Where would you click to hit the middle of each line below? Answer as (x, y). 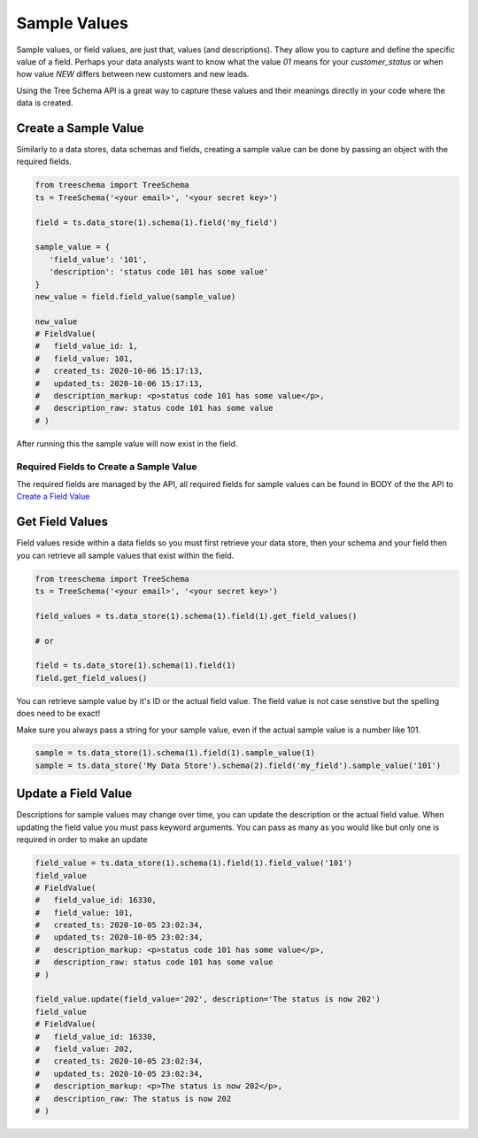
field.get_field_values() (91, 678)
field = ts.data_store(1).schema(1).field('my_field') (156, 222)
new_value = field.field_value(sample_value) (135, 296)
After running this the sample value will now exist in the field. (127, 444)
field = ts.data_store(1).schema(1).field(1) (135, 666)
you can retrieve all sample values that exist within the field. (125, 555)
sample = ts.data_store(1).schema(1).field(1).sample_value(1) (175, 753)
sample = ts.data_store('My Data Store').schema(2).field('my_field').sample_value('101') (238, 765)
